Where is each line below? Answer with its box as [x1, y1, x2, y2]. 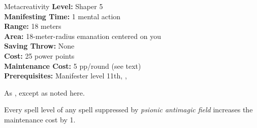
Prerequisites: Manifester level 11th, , [4, 70, 127, 81]
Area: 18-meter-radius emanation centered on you [4, 30, 161, 41]
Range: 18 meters [4, 21, 61, 31]
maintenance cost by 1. [4, 114, 76, 124]
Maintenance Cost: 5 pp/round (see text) [4, 60, 141, 71]
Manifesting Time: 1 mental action [4, 11, 121, 21]
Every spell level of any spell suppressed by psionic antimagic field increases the [4, 104, 253, 115]
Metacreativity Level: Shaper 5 [4, 1, 103, 11]
